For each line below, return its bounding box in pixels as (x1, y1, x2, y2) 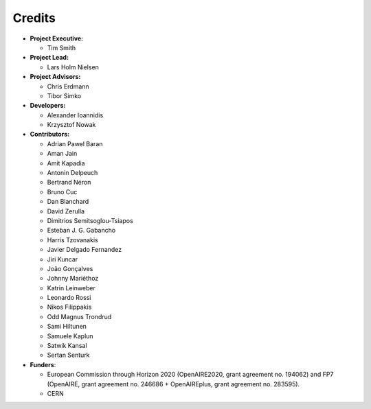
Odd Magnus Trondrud (47, 312, 112, 320)
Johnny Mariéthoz (47, 274, 99, 283)
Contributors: (30, 130, 70, 139)
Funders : (30, 360, 56, 369)
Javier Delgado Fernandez (47, 246, 122, 254)
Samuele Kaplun (47, 331, 93, 340)
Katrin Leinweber (47, 283, 95, 292)
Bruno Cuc (47, 187, 78, 196)
